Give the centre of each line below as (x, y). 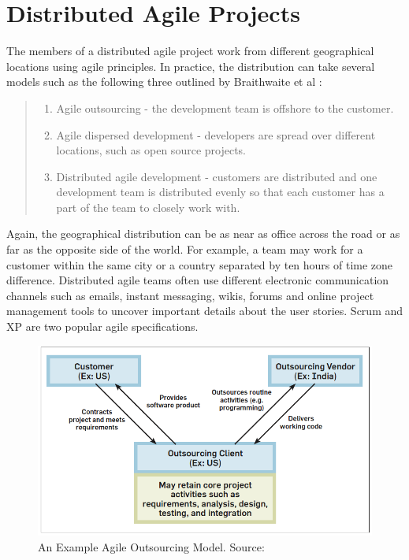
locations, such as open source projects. (151, 150)
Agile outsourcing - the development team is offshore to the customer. (225, 108)
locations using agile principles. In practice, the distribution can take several (191, 66)
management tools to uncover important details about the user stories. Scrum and (205, 311)
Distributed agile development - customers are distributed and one (217, 176)
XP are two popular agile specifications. (102, 326)
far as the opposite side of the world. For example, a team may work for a (185, 249)
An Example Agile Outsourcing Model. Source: (151, 546)
